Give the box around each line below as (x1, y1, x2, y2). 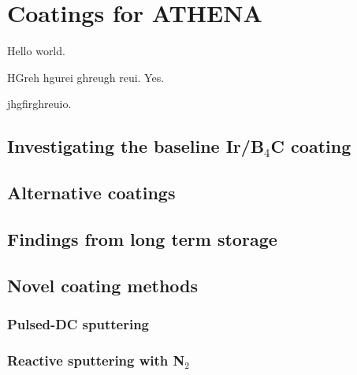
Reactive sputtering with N (7, 350, 185, 369)
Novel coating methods (7, 273, 199, 297)
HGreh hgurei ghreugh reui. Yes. (7, 69, 165, 85)
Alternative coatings (7, 180, 176, 205)
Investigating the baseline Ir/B (7, 134, 265, 158)
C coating (270, 134, 351, 158)
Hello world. (7, 43, 65, 59)
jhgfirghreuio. (7, 95, 72, 112)
